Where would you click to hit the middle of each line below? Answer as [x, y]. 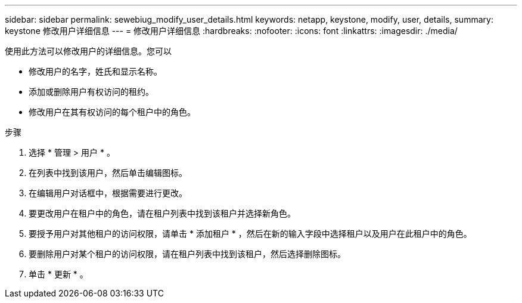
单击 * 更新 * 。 [58, 274]
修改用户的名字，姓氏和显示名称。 [95, 71]
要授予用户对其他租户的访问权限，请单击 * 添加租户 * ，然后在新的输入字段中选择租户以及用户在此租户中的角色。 [250, 234]
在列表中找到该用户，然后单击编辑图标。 [108, 173]
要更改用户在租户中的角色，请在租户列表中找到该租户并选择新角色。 [162, 213]
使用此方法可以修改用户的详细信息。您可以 [88, 51]
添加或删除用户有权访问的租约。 [91, 92]
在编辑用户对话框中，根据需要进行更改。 [108, 193]
